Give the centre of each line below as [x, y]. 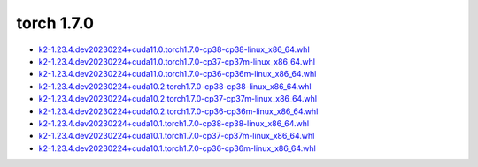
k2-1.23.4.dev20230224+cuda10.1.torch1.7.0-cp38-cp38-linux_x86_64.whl [174, 123]
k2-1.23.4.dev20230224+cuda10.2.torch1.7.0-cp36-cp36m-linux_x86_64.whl [178, 111]
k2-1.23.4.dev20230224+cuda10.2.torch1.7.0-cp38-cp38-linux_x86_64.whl [175, 86]
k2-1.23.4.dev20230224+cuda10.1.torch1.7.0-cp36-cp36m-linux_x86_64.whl [177, 148]
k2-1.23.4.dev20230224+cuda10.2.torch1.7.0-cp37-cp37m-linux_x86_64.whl [178, 99]
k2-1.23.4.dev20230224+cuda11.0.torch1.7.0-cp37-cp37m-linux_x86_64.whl [177, 61]
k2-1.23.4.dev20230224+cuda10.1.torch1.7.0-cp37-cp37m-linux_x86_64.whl [177, 136]
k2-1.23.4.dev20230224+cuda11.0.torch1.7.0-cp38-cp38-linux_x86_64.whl [174, 49]
